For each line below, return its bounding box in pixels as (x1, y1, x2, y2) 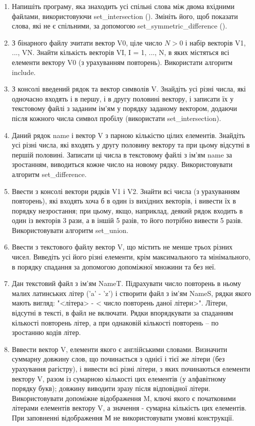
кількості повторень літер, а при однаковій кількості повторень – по (11, 317, 219, 327)
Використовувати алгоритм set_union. (11, 224, 128, 235)
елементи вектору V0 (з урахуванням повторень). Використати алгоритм (11, 56, 232, 67)
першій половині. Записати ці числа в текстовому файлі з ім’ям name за (11, 149, 232, 159)
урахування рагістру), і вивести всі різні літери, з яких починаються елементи (11, 363, 250, 373)
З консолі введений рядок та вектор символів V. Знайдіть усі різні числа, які (11, 83, 246, 94)
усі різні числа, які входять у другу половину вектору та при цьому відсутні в (11, 139, 250, 150)
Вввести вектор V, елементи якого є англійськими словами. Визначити (11, 343, 227, 354)
